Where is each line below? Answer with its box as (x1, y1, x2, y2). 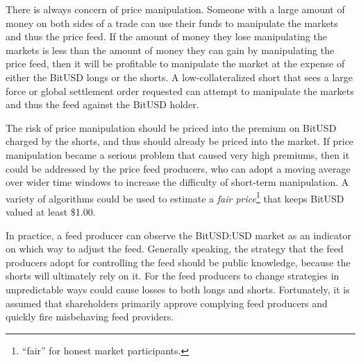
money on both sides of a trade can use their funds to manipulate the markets (6, 15, 338, 30)
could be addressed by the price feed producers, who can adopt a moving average (6, 161, 351, 175)
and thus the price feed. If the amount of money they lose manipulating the (6, 29, 327, 44)
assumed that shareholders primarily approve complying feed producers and (6, 295, 328, 310)
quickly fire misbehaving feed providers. (6, 309, 174, 324)
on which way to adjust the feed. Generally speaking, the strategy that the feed (6, 241, 344, 256)
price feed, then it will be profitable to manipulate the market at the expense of (6, 56, 345, 71)
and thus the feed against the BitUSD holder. (6, 97, 199, 112)
